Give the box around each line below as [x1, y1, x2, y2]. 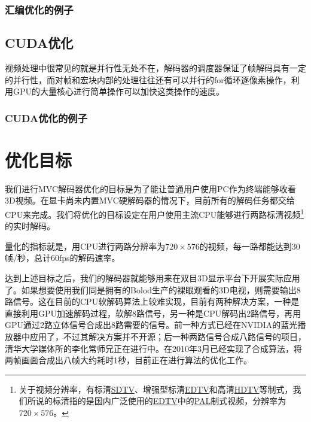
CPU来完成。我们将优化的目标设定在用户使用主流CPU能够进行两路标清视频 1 [5, 206, 304, 220]
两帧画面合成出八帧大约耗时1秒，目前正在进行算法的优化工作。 [5, 354, 252, 366]
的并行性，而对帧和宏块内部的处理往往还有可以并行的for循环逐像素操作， [5, 73, 291, 86]
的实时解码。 [5, 220, 55, 232]
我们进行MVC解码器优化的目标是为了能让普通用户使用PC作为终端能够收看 [5, 182, 296, 195]
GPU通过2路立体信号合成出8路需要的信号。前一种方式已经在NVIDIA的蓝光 [5, 318, 298, 331]
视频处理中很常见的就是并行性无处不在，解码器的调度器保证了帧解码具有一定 [5, 62, 306, 74]
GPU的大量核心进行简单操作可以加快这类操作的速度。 [13, 85, 225, 98]
